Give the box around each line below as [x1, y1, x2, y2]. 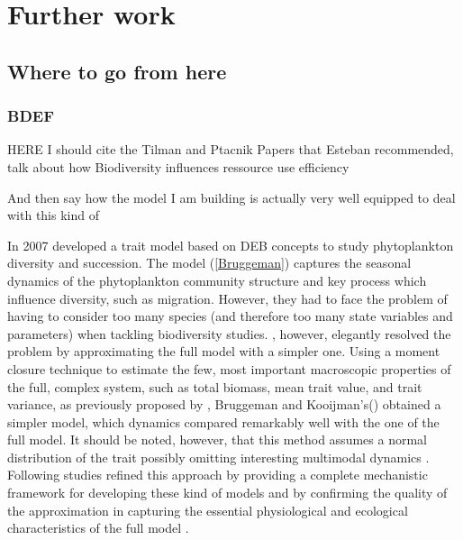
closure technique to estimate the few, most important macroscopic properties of [7, 359, 451, 378]
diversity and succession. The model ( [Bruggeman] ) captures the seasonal [7, 253, 412, 272]
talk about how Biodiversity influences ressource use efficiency [7, 157, 350, 176]
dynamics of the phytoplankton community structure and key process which [7, 270, 427, 289]
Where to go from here [7, 57, 227, 85]
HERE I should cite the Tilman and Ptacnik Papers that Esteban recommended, [7, 140, 454, 159]
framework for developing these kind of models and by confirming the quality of [7, 483, 448, 502]
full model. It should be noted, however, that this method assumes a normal [7, 430, 427, 449]
